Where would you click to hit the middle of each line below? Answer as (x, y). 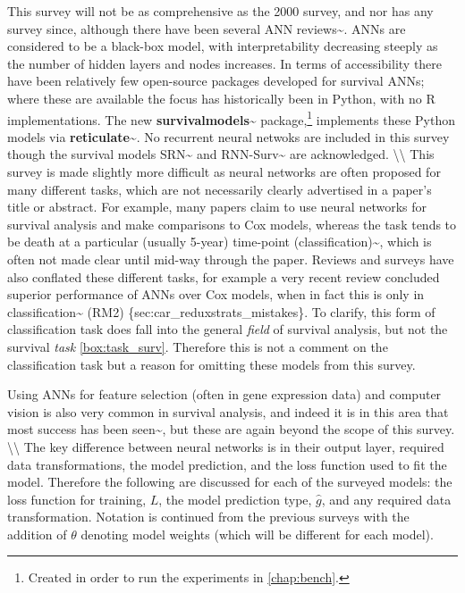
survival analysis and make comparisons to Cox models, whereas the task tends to (232, 224)
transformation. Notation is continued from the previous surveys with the (208, 517)
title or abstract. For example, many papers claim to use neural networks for (217, 207)
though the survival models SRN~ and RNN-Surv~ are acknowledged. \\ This (221, 154)
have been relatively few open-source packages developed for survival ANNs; (216, 81)
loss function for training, (77, 499)
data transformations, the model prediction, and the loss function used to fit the (227, 464)
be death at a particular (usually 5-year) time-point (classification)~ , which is (220, 242)
